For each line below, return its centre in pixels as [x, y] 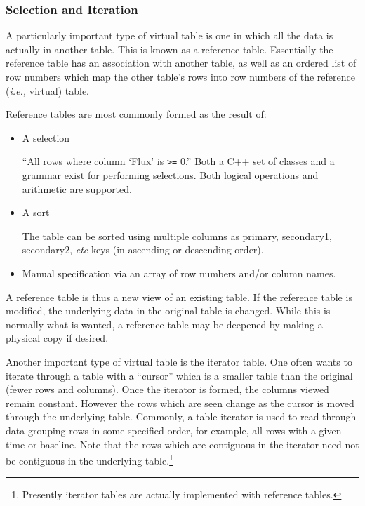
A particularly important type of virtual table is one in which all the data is [170, 35]
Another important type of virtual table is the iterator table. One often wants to [179, 361]
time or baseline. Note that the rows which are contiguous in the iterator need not [182, 444]
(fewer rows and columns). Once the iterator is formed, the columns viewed [167, 389]
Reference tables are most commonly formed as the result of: [136, 114]
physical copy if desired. [57, 338]
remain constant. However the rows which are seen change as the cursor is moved [180, 402]
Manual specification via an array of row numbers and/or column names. [179, 273]
